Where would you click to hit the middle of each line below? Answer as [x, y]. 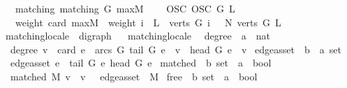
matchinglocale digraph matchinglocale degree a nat [138, 36]
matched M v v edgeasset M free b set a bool [134, 76]
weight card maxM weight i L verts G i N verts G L [148, 22]
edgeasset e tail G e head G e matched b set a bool [141, 63]
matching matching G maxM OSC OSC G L [125, 8]
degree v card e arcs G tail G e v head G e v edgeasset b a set [176, 49]
